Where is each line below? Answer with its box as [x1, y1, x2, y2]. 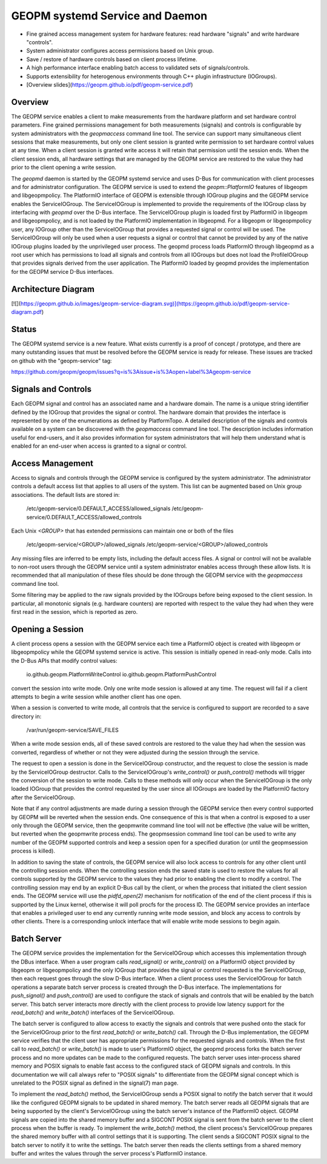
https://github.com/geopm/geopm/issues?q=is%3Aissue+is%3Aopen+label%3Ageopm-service [11, 368, 251, 376]
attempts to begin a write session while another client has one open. [11, 693, 182, 700]
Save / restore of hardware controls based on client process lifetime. [26, 55, 197, 63]
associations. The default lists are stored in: [11, 491, 121, 498]
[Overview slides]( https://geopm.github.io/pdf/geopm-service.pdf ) [26, 81, 193, 88]
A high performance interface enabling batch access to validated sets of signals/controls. [26, 64, 249, 72]
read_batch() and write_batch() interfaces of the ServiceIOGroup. [11, 1009, 175, 1016]
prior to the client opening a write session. [11, 164, 117, 171]
